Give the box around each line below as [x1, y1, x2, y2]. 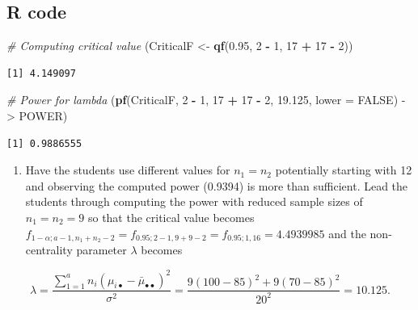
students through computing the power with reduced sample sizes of [25, 193, 363, 210]
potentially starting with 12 [275, 161, 412, 178]
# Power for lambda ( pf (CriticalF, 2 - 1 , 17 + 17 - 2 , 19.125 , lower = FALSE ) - [6, 91, 406, 108]
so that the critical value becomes [87, 208, 255, 225]
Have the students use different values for [25, 161, 230, 178]
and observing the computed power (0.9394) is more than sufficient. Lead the [25, 177, 408, 194]
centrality [25, 241, 73, 258]
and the [328, 224, 366, 241]
